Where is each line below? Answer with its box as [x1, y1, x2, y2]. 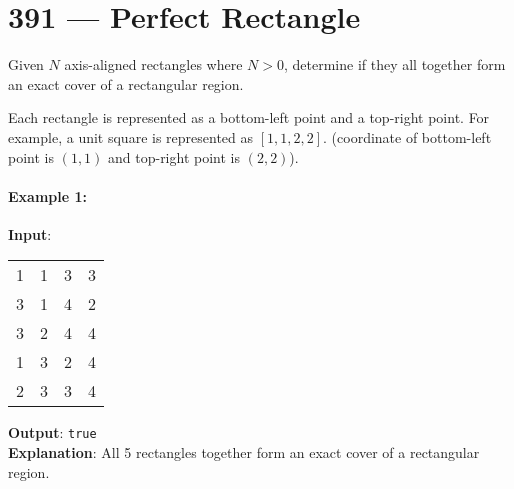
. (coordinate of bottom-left [323, 126, 492, 147]
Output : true [8, 422, 97, 443]
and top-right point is [108, 146, 240, 167]
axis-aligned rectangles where [64, 54, 243, 75]
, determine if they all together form [283, 54, 506, 75]
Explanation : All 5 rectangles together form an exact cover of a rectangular [8, 442, 480, 463]
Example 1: [8, 185, 87, 206]
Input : [8, 223, 52, 244]
